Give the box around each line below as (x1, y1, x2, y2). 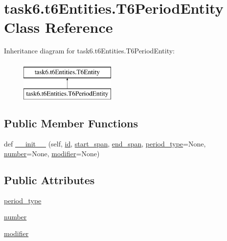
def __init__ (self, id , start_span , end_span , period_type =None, (4, 139, 206, 149)
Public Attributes (4, 172, 95, 187)
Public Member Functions (4, 116, 138, 131)
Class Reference (4, 17, 113, 37)
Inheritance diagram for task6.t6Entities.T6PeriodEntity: (4, 46, 175, 56)
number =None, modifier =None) (4, 148, 100, 158)
